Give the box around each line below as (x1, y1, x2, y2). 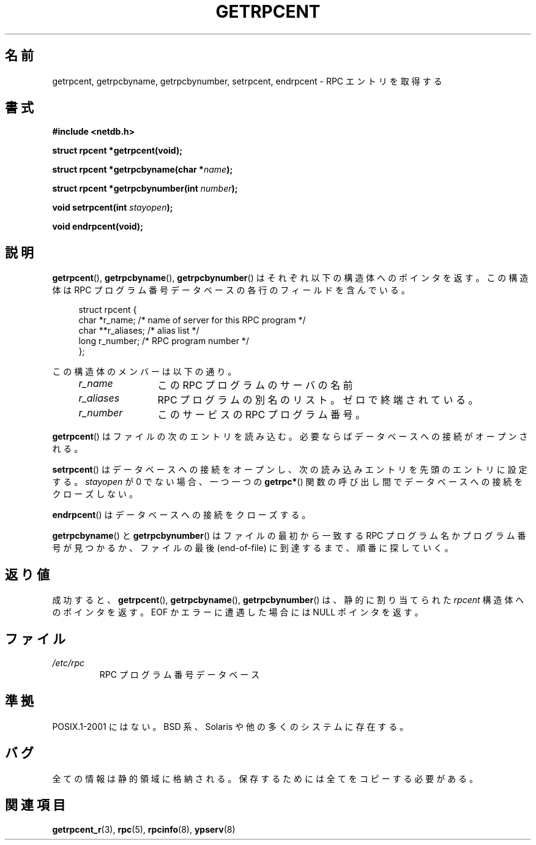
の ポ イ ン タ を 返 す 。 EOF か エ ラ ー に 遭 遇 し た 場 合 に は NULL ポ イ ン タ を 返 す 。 (52, 607, 423, 618)
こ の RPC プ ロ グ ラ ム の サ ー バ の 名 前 (157, 379, 353, 392)
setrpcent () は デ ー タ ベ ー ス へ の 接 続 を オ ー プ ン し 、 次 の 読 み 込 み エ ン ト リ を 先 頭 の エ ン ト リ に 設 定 (52, 464, 527, 475)
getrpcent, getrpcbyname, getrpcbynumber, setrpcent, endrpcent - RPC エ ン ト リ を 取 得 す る (52, 75, 442, 86)
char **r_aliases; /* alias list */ (78, 325, 199, 336)
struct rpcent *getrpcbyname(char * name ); (52, 164, 233, 175)
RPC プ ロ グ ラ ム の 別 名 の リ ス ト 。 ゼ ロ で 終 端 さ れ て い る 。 (157, 394, 478, 407)
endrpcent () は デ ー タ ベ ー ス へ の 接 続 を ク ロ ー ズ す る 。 (52, 509, 311, 520)
